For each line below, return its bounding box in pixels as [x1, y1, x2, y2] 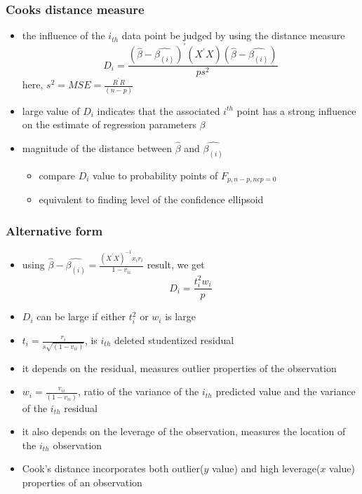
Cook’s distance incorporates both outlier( [22, 461, 204, 476]
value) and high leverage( [211, 461, 321, 476]
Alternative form [6, 221, 103, 239]
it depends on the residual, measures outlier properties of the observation [22, 360, 337, 375]
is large [165, 309, 196, 324]
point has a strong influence [236, 103, 356, 118]
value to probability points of [93, 168, 218, 182]
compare [39, 168, 75, 182]
